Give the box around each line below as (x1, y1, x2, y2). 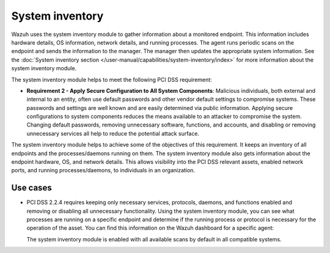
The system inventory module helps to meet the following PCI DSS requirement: (11, 76, 212, 83)
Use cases (11, 183, 52, 193)
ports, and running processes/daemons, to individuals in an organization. (11, 167, 196, 174)
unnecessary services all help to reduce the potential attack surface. (26, 130, 200, 137)
